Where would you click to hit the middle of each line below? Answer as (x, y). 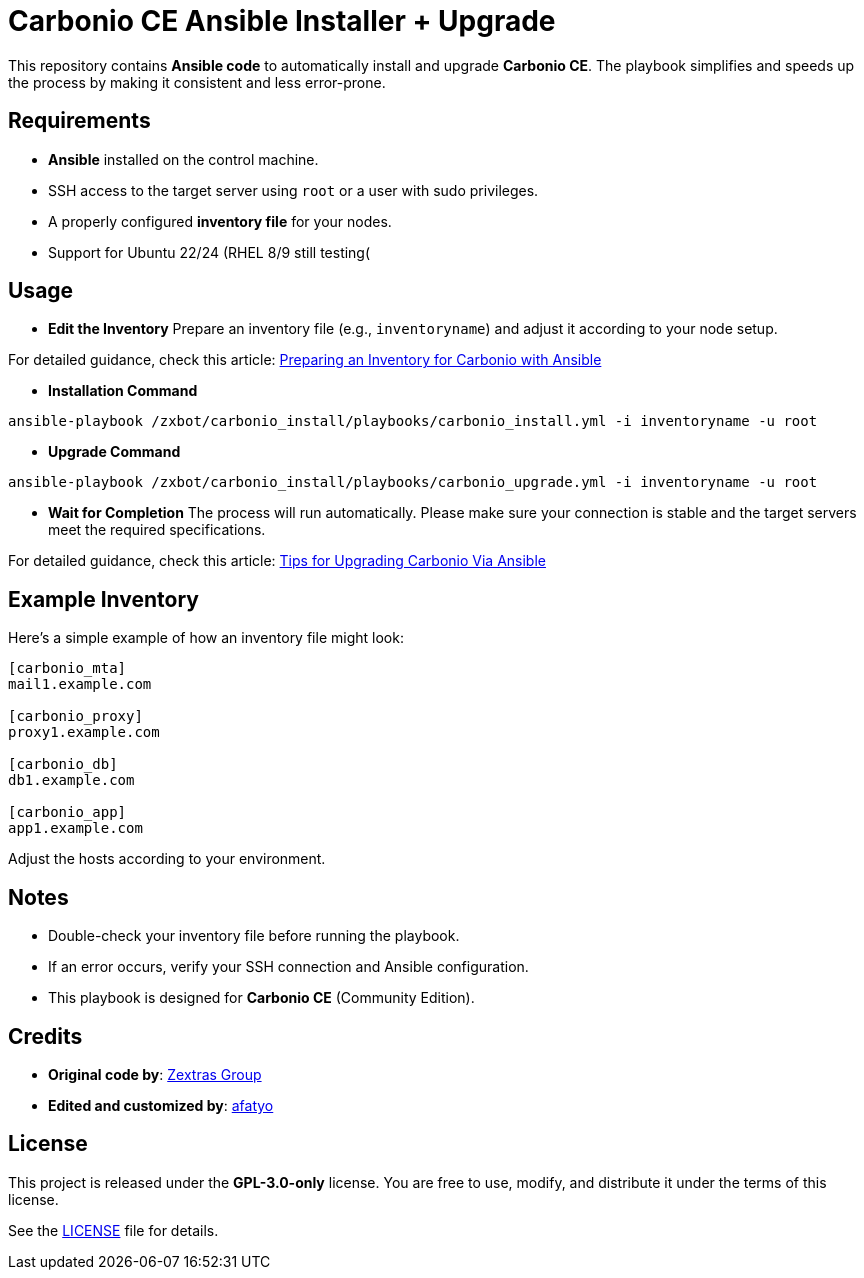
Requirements (79, 121)
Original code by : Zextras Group (155, 1074)
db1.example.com (71, 780)
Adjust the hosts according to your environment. (167, 859)
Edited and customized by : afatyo (161, 1105)
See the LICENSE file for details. (113, 1230)
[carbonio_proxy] (75, 716)
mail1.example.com (80, 684)
